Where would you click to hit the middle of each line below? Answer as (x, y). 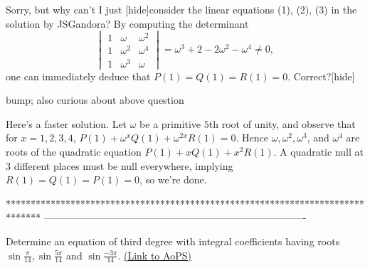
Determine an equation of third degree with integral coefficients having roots (173, 241)
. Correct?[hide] (321, 76)
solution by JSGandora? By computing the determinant (127, 23)
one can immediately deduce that (78, 76)
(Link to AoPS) (158, 255)
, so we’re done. (173, 179)
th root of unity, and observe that (282, 123)
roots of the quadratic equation (74, 152)
